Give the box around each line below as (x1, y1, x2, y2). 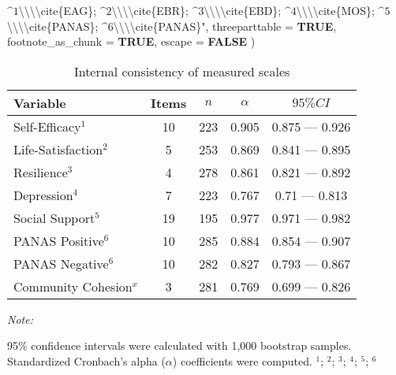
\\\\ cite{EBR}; (111, 2, 189, 18)
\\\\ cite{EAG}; (18, 2, 97, 18)
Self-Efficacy (13, 117, 81, 136)
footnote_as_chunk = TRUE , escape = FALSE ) (7, 33, 256, 50)
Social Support (13, 208, 95, 227)
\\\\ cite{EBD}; (204, 2, 282, 18)
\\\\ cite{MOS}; (296, 2, 375, 18)
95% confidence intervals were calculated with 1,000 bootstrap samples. (7, 337, 352, 354)
